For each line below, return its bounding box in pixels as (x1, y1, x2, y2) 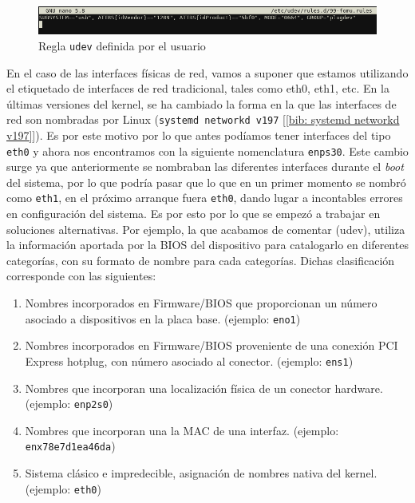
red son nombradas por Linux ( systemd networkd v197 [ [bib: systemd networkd (6, 111, 400, 128)
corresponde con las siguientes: (6, 267, 156, 284)
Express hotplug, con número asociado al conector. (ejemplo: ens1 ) (25, 352, 354, 369)
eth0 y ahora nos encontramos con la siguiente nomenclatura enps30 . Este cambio (6, 142, 409, 159)
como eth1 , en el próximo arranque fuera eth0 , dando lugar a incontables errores (6, 189, 403, 206)
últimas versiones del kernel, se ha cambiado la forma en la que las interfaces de (6, 95, 397, 112)
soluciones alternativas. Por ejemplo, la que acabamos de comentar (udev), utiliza (6, 220, 405, 237)
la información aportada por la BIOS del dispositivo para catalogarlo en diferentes (6, 236, 409, 253)
